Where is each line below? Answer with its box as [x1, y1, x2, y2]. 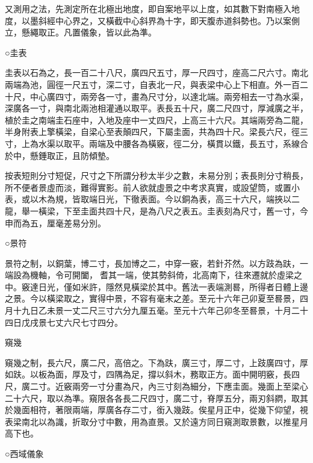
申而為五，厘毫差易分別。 [5, 216, 106, 229]
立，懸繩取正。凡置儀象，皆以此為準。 [5, 26, 156, 39]
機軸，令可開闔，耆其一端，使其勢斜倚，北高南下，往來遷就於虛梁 [29, 269, 294, 281]
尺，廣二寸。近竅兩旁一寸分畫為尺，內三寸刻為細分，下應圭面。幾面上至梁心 [5, 380, 308, 393]
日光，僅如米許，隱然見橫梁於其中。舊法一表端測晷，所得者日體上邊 [38, 280, 308, 293]
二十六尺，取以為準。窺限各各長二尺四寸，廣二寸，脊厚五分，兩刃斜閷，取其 [5, 391, 308, 404]
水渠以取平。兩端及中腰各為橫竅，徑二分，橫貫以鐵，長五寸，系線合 [38, 137, 308, 149]
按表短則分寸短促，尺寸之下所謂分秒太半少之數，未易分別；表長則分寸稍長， [5, 169, 308, 182]
